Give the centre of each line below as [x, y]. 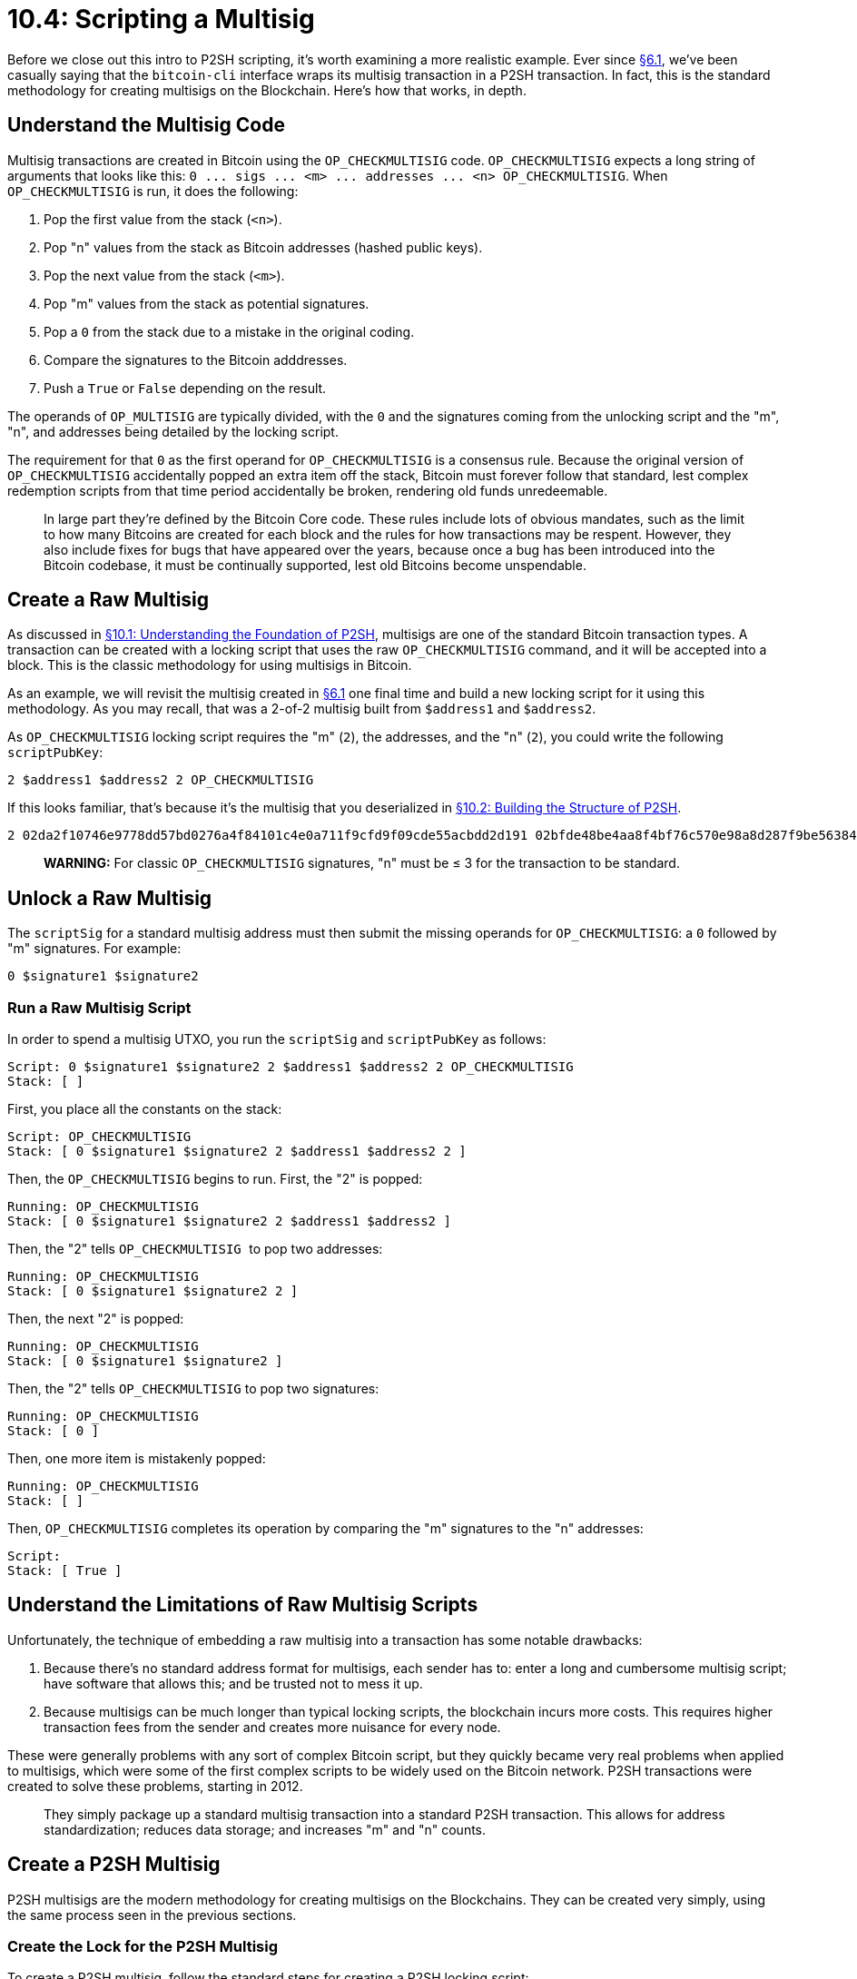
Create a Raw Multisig [108, 600]
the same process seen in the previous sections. [152, 1915]
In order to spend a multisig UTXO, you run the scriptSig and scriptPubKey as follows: [277, 1039]
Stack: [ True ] [65, 1571]
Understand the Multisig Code [146, 125]
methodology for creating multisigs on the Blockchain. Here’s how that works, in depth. [267, 90]
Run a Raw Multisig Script [99, 1007]
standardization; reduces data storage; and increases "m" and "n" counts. [265, 1829]
